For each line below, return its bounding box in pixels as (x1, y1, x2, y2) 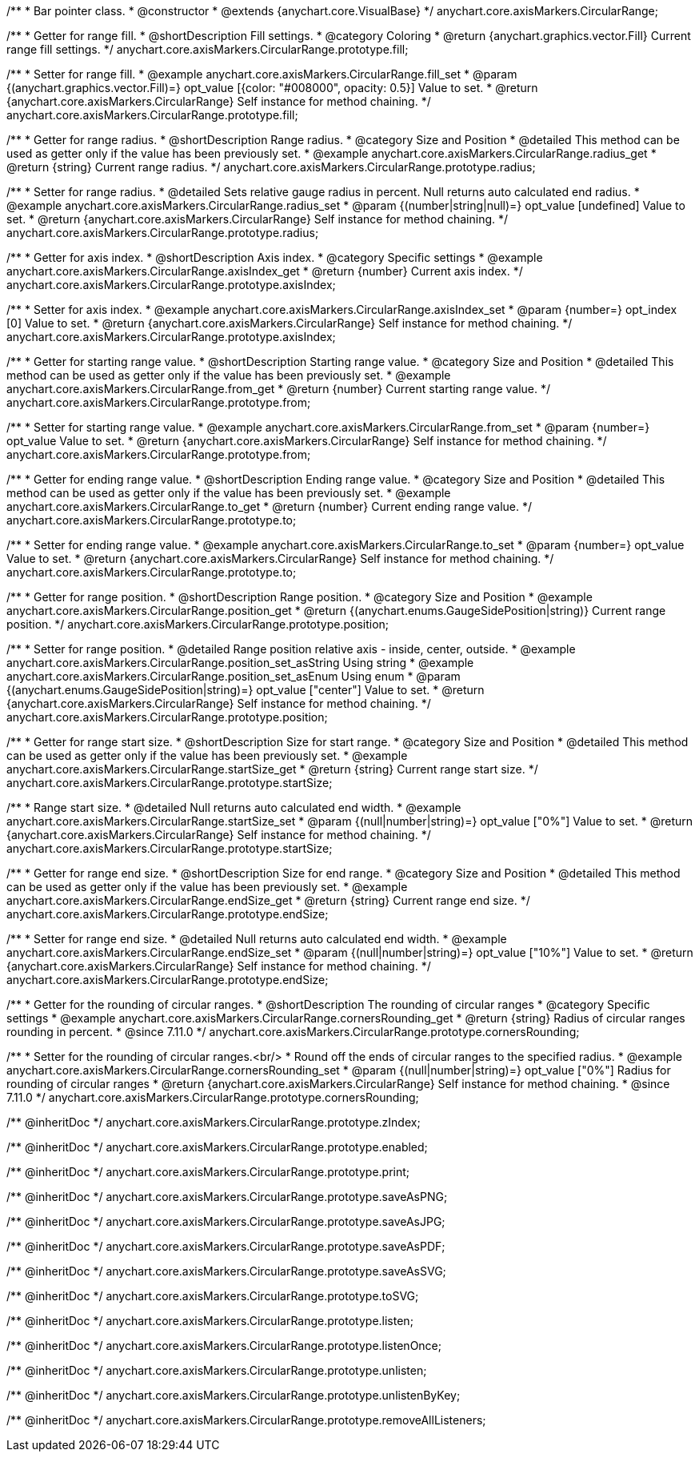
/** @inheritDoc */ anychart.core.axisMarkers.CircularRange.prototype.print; (6, 1165, 410, 1179)
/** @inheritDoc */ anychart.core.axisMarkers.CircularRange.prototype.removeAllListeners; (6, 1413, 486, 1427)
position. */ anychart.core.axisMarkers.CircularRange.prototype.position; (6, 617, 389, 631)
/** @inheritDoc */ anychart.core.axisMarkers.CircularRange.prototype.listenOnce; (6, 1339, 441, 1352)
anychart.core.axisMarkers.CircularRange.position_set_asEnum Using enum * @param (6, 669, 461, 683)
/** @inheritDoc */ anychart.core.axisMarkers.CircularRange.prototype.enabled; (6, 1140, 428, 1154)
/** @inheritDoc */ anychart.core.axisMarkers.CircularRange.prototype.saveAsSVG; (6, 1264, 446, 1278)
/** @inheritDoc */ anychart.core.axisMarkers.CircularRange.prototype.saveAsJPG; (6, 1215, 445, 1228)
